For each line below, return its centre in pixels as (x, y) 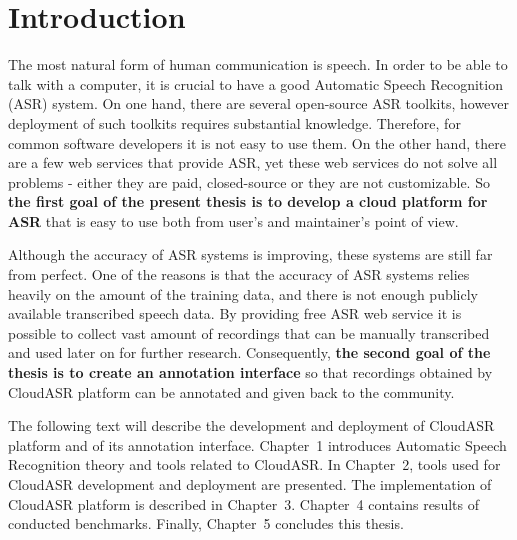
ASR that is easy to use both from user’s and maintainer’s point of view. (233, 220)
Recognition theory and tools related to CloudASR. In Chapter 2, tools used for (254, 464)
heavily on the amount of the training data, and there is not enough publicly (243, 293)
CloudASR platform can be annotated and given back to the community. (231, 391)
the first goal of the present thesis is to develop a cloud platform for (248, 201)
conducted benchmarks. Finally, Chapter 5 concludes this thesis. (206, 523)
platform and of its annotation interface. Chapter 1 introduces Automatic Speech (257, 444)
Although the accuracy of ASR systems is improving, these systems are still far (250, 254)
